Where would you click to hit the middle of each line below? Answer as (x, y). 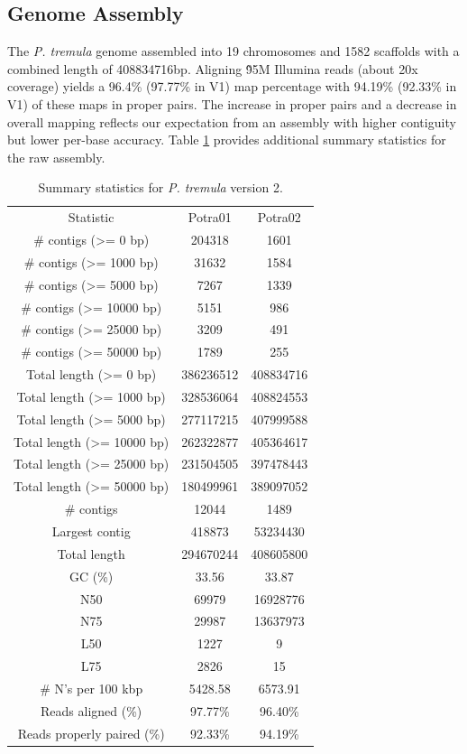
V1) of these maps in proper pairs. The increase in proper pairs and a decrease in (232, 103)
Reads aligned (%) (92, 710)
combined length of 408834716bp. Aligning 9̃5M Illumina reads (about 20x (213, 68)
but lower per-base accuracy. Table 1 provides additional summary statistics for (227, 140)
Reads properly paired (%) (91, 733)
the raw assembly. (56, 157)
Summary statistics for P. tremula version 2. (160, 187)
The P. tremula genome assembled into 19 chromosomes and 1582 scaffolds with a (233, 51)
